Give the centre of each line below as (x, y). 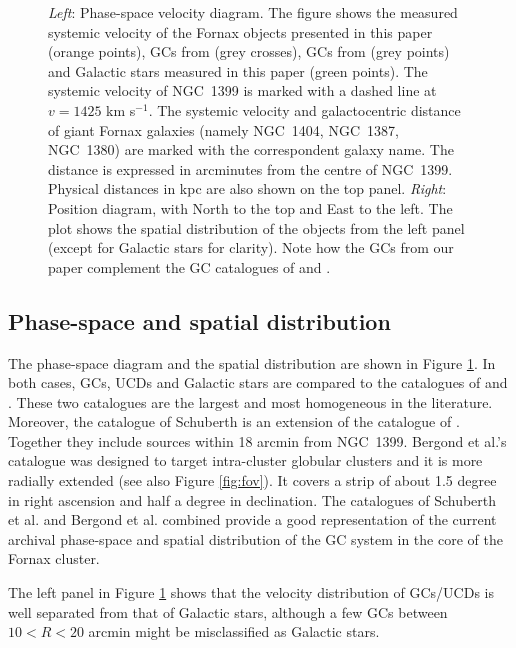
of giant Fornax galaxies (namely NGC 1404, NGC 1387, (223, 129)
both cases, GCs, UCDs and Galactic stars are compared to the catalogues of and (258, 382)
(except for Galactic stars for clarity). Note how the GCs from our (251, 247)
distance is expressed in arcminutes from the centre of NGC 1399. (250, 168)
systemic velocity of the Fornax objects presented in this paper (240, 31)
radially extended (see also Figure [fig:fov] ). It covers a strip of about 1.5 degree (252, 480)
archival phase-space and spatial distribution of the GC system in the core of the (255, 538)
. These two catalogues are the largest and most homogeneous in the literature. (250, 401)
